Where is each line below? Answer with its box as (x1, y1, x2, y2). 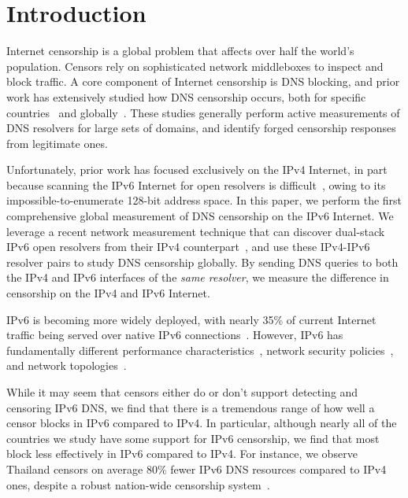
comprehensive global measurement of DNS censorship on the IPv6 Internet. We (6, 208, 394, 224)
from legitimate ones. (6, 135, 108, 151)
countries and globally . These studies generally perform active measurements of (6, 104, 400, 120)
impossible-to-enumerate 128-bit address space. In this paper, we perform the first (6, 192, 402, 208)
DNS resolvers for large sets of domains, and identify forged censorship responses (6, 120, 396, 136)
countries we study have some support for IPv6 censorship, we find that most (6, 430, 380, 446)
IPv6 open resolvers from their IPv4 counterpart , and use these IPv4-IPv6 (6, 238, 370, 255)
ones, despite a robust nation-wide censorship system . (6, 476, 270, 492)
